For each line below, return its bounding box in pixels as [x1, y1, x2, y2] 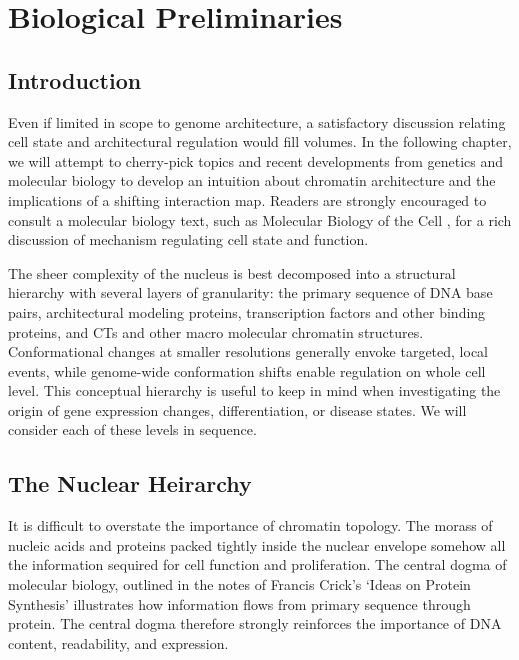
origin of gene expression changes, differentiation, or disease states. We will [8, 399, 467, 420]
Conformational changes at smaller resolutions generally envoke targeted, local [8, 341, 488, 362]
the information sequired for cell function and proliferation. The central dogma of [8, 554, 507, 575]
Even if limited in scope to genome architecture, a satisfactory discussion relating [8, 111, 506, 132]
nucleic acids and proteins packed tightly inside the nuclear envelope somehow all [8, 534, 506, 555]
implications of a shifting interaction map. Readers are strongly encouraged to [8, 189, 487, 210]
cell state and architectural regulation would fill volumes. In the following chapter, [8, 131, 512, 152]
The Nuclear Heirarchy [8, 468, 252, 499]
